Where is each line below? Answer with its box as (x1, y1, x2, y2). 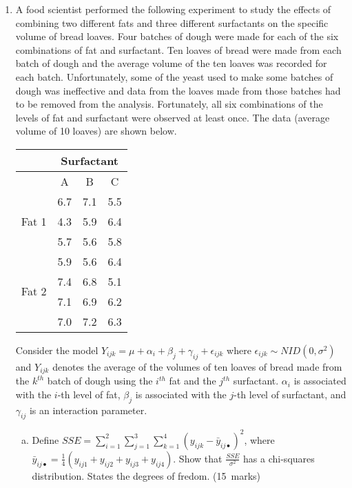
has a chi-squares (243, 451, 315, 465)
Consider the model (15, 342, 99, 357)
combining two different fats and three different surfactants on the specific (15, 15, 329, 30)
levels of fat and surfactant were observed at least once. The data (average (15, 110, 330, 124)
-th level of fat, (57, 387, 121, 401)
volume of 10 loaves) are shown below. (15, 124, 177, 138)
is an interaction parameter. (29, 402, 147, 417)
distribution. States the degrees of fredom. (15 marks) (32, 468, 261, 482)
